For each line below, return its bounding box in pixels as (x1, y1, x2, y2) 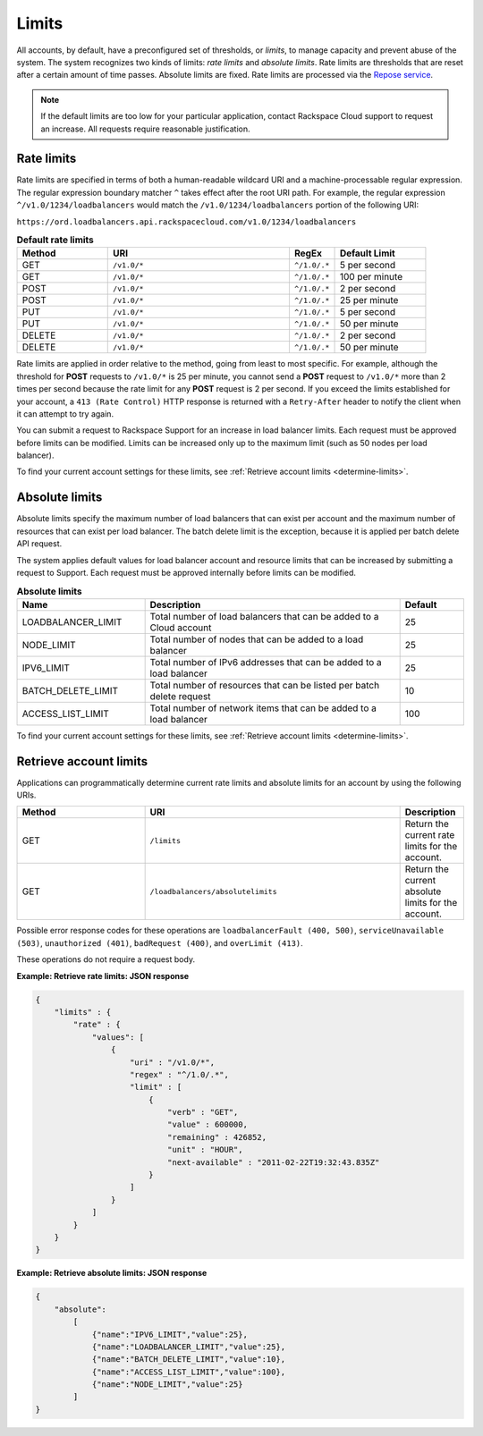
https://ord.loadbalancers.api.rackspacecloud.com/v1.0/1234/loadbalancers (16, 216, 357, 227)
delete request (149, 689, 211, 702)
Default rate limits (16, 233, 94, 246)
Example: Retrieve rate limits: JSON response (16, 970, 190, 981)
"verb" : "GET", (166, 1107, 239, 1118)
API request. (16, 538, 63, 549)
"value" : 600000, (166, 1119, 248, 1130)
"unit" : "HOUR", (166, 1145, 243, 1155)
